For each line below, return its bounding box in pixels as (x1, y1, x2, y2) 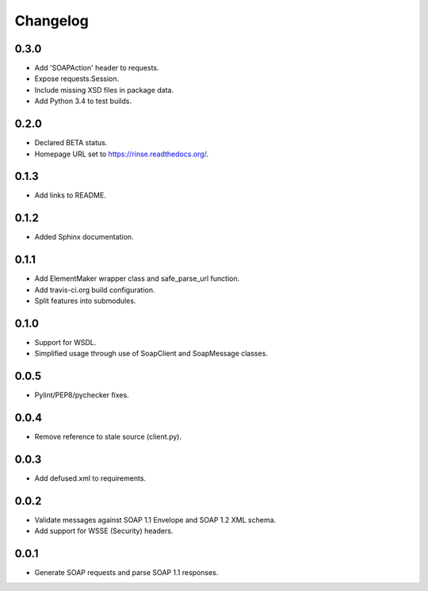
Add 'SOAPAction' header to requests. (34, 63, 159, 73)
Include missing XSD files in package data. (34, 85, 174, 94)
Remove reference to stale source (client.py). (34, 432, 182, 442)
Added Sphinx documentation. (34, 232, 134, 242)
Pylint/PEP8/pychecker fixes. (34, 390, 130, 400)
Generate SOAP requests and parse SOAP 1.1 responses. (34, 568, 219, 578)
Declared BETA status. (34, 138, 108, 148)
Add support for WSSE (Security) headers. (34, 526, 174, 535)
